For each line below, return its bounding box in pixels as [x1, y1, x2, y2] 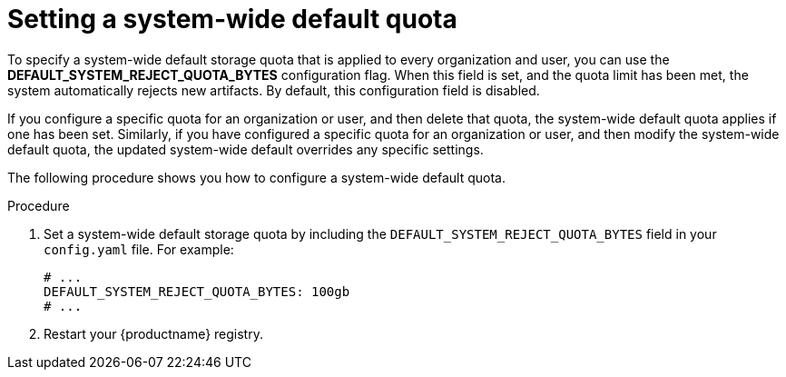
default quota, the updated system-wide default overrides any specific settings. [7, 141, 484, 157]
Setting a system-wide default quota [7, 4, 457, 35]
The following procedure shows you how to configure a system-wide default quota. [7, 169, 506, 185]
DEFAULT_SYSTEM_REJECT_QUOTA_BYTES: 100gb [44, 283, 350, 299]
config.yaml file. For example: [44, 241, 234, 257]
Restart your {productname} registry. [44, 325, 263, 342]
